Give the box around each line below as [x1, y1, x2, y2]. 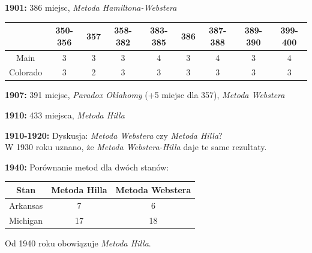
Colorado [9, 66, 43, 78]
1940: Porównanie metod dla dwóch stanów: [5, 160, 169, 173]
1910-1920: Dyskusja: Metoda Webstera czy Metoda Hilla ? [5, 129, 223, 141]
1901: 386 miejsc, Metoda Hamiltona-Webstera [5, 1, 177, 13]
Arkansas [9, 199, 43, 211]
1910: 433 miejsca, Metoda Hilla [5, 109, 125, 121]
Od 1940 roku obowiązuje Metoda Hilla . [5, 236, 151, 249]
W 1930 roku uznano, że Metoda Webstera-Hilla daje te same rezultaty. [5, 141, 267, 153]
